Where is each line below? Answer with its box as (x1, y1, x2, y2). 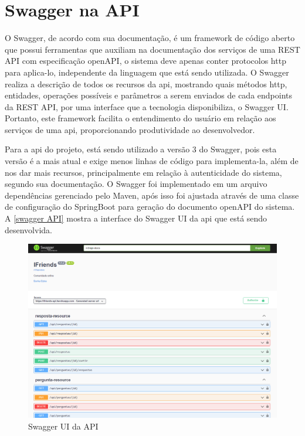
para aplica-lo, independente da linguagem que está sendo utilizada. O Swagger (5, 66, 289, 78)
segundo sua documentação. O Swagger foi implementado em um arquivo (5, 178, 267, 190)
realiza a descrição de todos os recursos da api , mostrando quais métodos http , (5, 77, 287, 90)
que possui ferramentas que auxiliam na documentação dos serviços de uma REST (5, 43, 300, 55)
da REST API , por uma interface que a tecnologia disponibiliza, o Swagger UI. (5, 100, 289, 113)
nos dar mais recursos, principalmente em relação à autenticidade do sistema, (5, 166, 282, 178)
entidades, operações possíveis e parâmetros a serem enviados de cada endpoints (5, 89, 293, 101)
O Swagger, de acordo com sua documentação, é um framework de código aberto (5, 32, 295, 44)
